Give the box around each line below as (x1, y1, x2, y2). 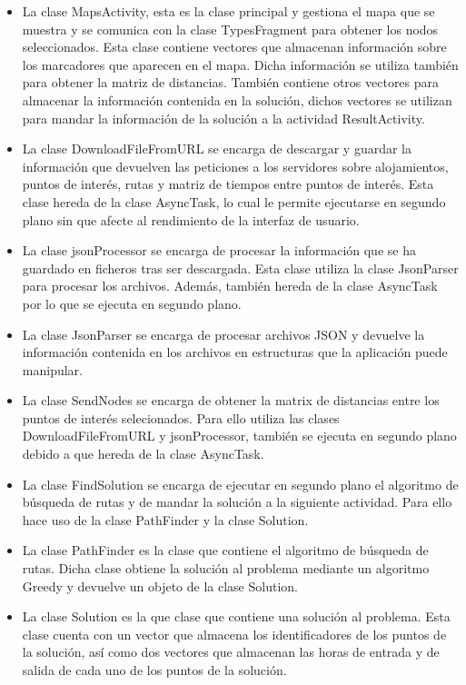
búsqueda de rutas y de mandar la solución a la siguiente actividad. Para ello (22, 492, 452, 511)
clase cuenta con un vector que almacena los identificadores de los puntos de (22, 624, 447, 643)
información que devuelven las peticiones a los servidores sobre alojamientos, (22, 156, 449, 175)
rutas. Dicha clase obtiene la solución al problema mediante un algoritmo (22, 559, 430, 578)
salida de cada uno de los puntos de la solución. (22, 660, 287, 679)
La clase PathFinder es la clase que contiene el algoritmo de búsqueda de (22, 541, 429, 560)
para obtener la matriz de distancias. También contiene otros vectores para (22, 73, 440, 92)
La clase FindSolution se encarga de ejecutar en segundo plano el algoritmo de (22, 474, 459, 493)
